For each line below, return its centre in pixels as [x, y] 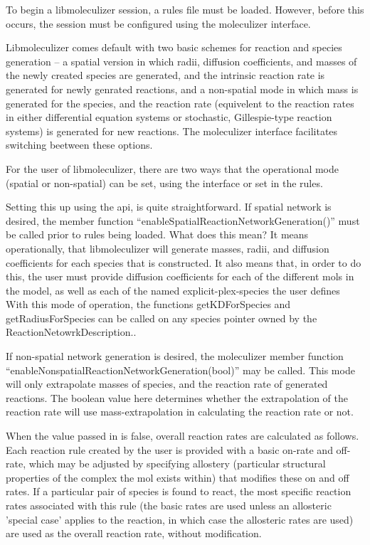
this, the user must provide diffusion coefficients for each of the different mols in [180, 276]
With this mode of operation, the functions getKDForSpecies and [148, 304]
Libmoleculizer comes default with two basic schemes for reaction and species [174, 47]
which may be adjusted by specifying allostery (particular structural [177, 464]
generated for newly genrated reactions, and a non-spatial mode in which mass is [182, 89]
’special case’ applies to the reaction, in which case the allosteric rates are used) [180, 519]
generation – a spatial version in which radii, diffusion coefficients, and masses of [181, 61]
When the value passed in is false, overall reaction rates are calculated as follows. [183, 436]
